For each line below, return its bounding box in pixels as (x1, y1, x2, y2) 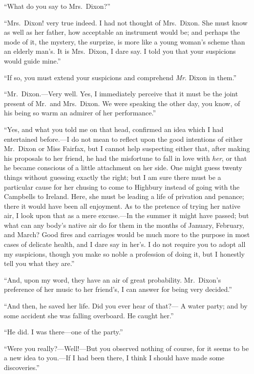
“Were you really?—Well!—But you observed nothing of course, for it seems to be (4, 343, 249, 353)
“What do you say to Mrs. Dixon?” (4, 1, 110, 11)
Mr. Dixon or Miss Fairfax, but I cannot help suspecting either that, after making (4, 143, 250, 154)
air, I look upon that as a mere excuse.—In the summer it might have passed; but (4, 210, 249, 220)
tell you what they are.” (4, 258, 75, 268)
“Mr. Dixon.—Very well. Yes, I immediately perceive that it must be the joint (4, 88, 238, 99)
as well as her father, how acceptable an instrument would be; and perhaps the (4, 27, 240, 37)
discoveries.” (4, 362, 40, 372)
